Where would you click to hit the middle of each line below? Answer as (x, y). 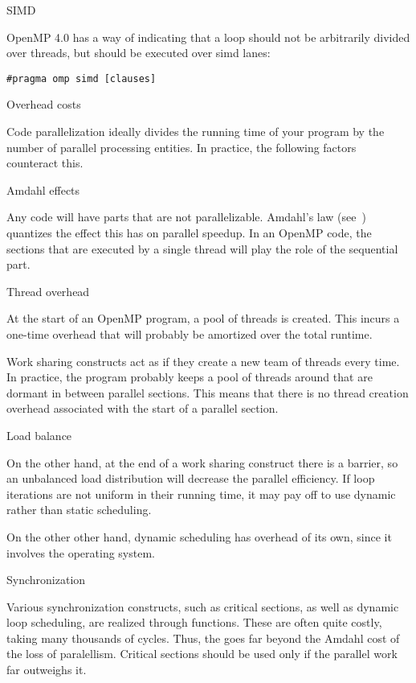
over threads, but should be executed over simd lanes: (139, 53)
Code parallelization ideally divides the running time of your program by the (196, 132)
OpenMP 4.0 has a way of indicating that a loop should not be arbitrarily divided (208, 37)
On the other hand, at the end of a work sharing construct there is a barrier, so (202, 462)
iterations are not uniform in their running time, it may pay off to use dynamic (201, 494)
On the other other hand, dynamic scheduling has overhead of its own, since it (199, 536)
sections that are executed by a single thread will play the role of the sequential (202, 248)
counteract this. (45, 163)
